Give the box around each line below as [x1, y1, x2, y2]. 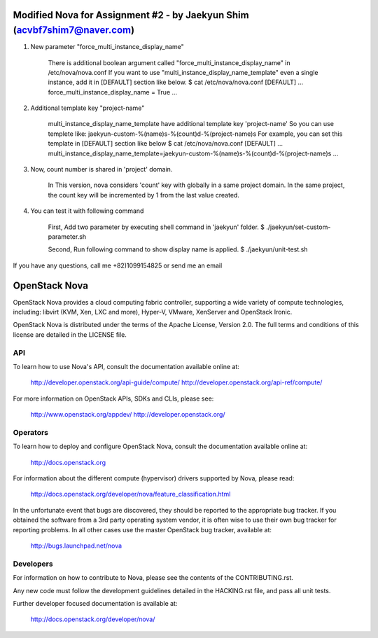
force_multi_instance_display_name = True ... [48, 88, 178, 96]
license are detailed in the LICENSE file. [13, 330, 127, 339]
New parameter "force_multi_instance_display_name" [30, 43, 185, 51]
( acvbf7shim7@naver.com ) [13, 25, 135, 36]
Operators [13, 427, 49, 437]
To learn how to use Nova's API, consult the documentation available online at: [13, 362, 239, 370]
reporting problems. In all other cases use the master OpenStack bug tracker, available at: [13, 525, 272, 534]
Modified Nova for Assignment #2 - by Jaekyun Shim [13, 9, 249, 21]
